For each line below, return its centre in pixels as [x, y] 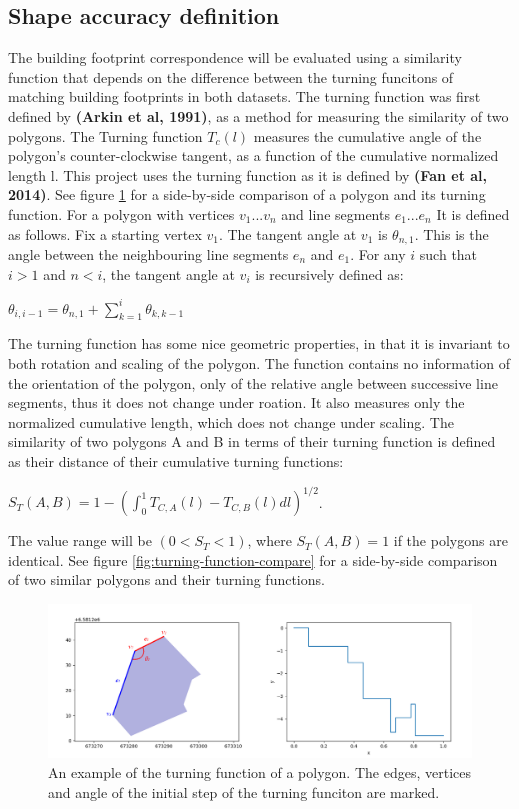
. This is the [451, 233]
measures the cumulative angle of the [367, 135]
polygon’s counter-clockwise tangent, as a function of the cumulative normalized [253, 155]
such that [448, 254]
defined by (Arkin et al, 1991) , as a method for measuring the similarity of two [258, 115]
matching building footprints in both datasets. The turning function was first [244, 96]
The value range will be [80, 540]
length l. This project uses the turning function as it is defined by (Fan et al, [248, 174]
